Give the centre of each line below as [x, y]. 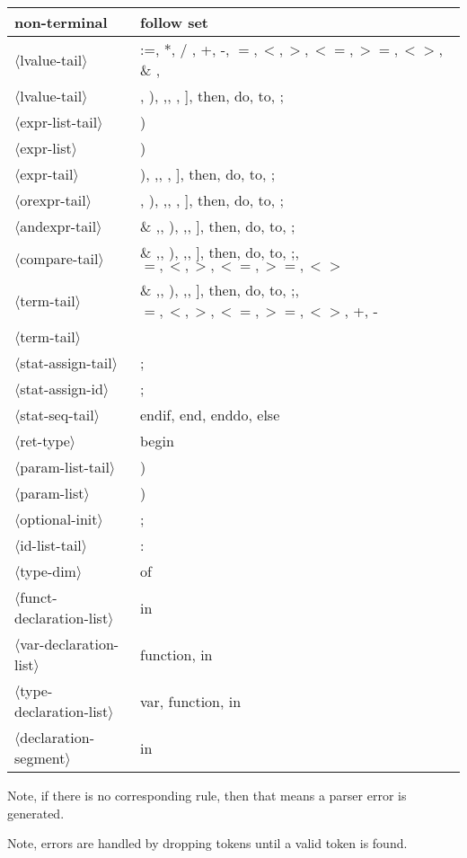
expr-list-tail [59, 122]
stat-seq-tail [57, 415]
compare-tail [59, 258]
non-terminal [61, 22]
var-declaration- [70, 644]
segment [40, 758]
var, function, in [191, 701]
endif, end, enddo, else [210, 415]
